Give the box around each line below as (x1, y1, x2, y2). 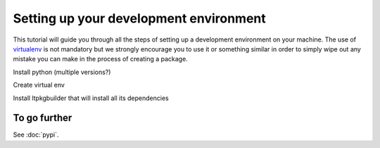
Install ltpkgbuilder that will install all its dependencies (13, 94, 169, 102)
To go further (13, 112, 72, 124)
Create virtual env (13, 81, 65, 90)
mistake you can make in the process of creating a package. (13, 55, 188, 63)
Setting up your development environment (13, 11, 267, 26)
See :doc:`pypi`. (13, 130, 59, 139)
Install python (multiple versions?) (13, 68, 111, 76)
